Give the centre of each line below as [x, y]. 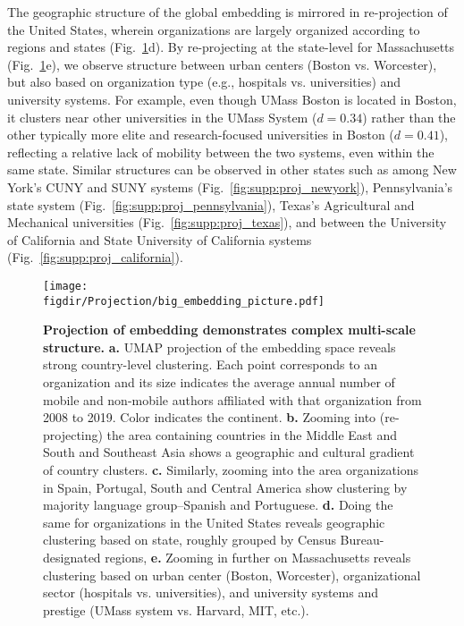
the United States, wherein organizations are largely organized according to [214, 29]
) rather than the [409, 117]
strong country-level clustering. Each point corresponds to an [211, 364]
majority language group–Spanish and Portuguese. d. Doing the [218, 505]
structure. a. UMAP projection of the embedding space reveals [219, 347]
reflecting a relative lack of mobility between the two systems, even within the [221, 152]
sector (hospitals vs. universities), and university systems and [211, 592]
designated [72, 557]
